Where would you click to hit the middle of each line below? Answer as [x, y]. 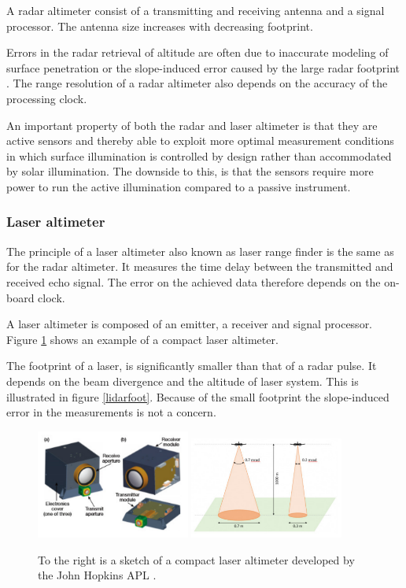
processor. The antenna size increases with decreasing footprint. [160, 26]
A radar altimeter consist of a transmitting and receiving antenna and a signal [196, 10]
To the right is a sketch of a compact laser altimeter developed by [196, 559]
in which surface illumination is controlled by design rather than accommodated [199, 155]
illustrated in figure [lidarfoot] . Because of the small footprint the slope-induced [198, 396]
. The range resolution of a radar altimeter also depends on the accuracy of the [197, 83]
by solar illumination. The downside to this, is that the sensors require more [190, 171]
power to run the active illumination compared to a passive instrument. [179, 186]
